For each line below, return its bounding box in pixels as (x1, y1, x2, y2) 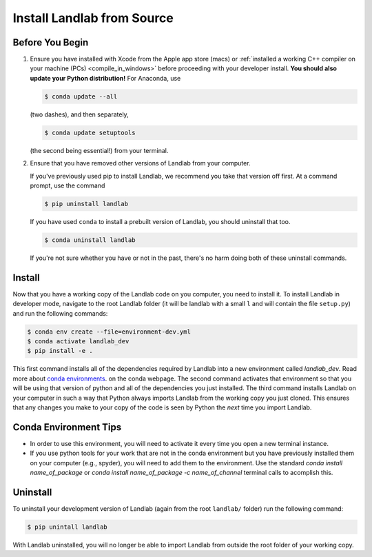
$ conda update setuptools (44, 128, 136, 136)
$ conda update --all (44, 92, 118, 100)
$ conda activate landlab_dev (27, 337, 130, 345)
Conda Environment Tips (12, 421, 122, 433)
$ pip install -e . (27, 347, 93, 355)
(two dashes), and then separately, (30, 110, 129, 119)
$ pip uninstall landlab (44, 200, 129, 207)
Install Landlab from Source (12, 10, 174, 26)
